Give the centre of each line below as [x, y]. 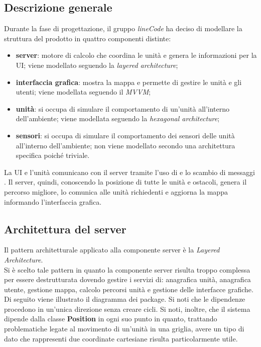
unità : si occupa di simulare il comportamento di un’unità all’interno [123, 108]
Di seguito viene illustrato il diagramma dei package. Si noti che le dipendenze [125, 299]
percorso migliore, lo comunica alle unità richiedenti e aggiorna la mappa [116, 191]
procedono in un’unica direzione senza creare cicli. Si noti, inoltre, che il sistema [127, 309]
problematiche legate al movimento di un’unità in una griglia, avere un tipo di [124, 329]
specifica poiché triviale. [53, 155]
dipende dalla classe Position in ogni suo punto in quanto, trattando [111, 319]
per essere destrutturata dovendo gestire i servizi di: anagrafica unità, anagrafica [127, 279]
